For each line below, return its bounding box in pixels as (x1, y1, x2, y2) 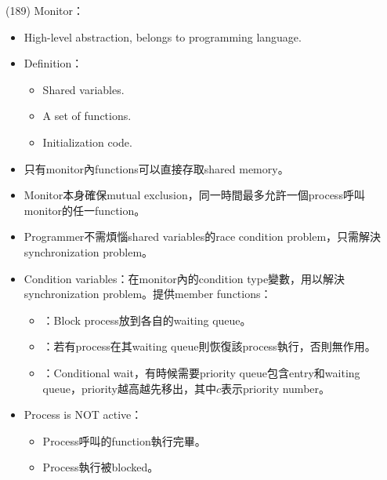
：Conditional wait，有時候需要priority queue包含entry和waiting (42, 364, 360, 380)
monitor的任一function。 (24, 202, 146, 218)
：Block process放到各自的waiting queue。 (42, 311, 251, 328)
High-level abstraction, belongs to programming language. (24, 28, 302, 45)
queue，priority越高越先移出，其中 (42, 380, 216, 396)
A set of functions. (42, 107, 132, 124)
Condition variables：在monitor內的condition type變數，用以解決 (24, 270, 345, 286)
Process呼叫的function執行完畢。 (42, 432, 206, 449)
